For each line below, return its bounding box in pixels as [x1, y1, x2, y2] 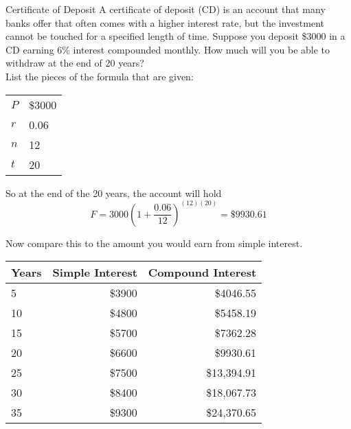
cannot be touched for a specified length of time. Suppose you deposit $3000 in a [5, 29, 346, 43]
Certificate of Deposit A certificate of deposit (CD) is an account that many [5, 2, 326, 16]
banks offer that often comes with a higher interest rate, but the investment [5, 15, 324, 30]
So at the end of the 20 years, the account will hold [5, 185, 222, 200]
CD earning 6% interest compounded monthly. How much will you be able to [5, 42, 330, 56]
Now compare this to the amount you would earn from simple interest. [5, 235, 303, 250]
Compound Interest [148, 264, 257, 281]
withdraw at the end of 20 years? [5, 56, 144, 70]
